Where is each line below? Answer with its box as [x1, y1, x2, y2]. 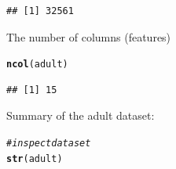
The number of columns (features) [6, 28, 171, 45]
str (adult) [6, 153, 63, 164]
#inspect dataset [6, 138, 91, 149]
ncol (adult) [6, 59, 68, 70]
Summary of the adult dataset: [6, 107, 155, 124]
